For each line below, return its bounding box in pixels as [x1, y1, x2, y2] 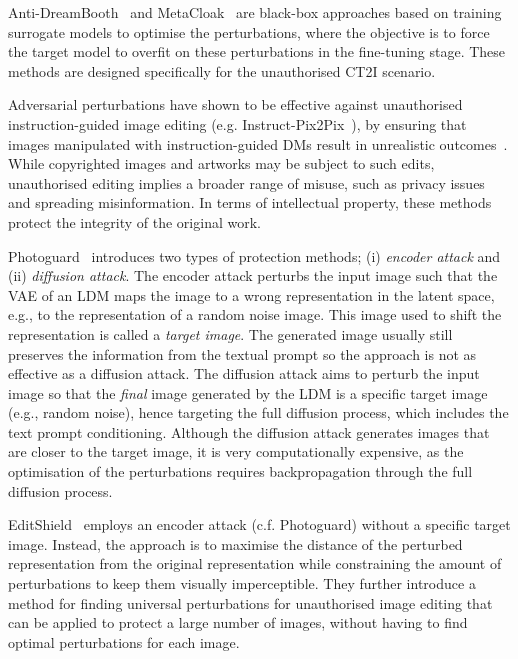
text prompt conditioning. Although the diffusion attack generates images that [8, 421, 490, 442]
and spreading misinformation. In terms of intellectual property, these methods [8, 192, 492, 213]
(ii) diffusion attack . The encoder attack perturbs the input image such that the [8, 265, 498, 286]
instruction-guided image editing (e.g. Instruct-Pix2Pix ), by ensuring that [8, 113, 467, 134]
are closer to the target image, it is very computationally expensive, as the [8, 441, 464, 462]
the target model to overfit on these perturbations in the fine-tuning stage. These [8, 41, 506, 62]
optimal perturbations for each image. [8, 631, 240, 652]
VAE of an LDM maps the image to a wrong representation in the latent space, [8, 284, 495, 305]
